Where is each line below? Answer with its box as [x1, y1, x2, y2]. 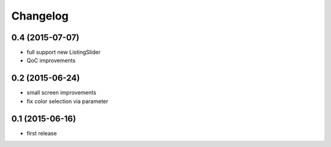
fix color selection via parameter [26, 98, 108, 105]
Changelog [11, 9, 69, 23]
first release [26, 129, 58, 137]
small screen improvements [26, 89, 96, 96]
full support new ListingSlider [26, 49, 101, 56]
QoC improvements [26, 57, 76, 64]
